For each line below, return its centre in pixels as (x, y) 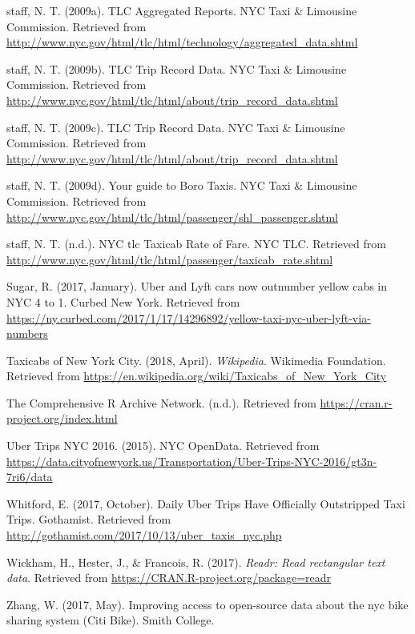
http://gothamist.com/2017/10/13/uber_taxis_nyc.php (144, 535)
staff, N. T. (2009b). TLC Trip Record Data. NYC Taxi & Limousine (177, 68)
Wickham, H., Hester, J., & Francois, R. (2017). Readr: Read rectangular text (196, 562)
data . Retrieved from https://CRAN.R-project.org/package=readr (169, 578)
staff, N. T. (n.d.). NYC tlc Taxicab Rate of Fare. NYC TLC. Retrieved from (196, 244)
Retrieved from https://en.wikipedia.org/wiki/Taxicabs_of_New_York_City (197, 376)
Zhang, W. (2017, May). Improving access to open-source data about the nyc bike (207, 604)
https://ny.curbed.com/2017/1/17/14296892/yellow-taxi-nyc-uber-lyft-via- (189, 317)
